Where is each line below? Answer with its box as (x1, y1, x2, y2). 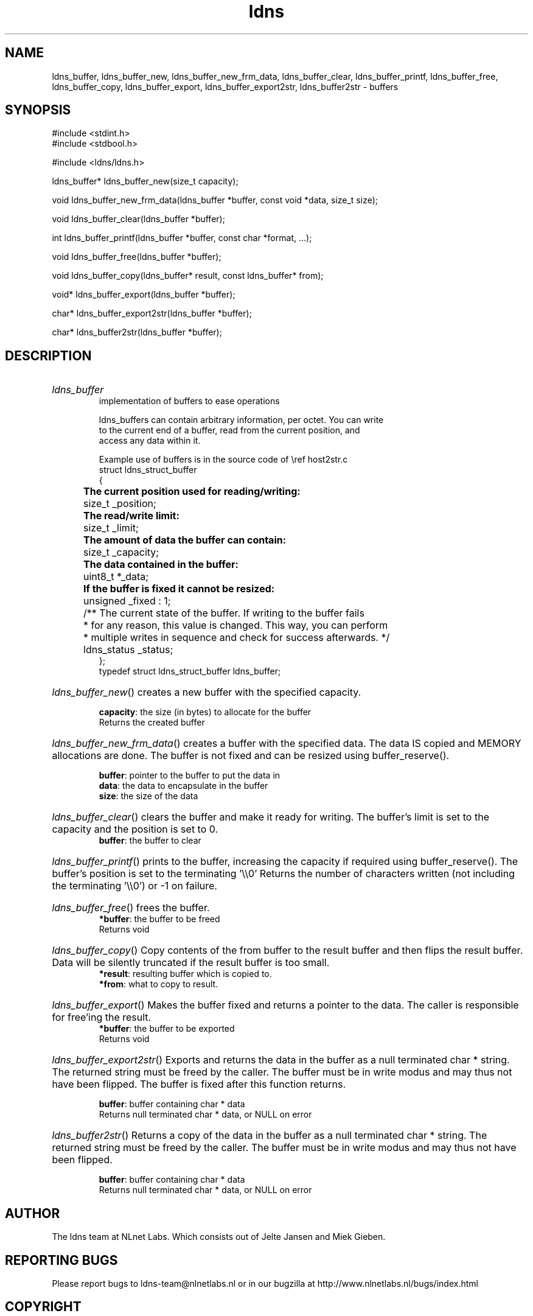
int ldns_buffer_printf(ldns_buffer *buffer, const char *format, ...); (52, 233, 312, 243)
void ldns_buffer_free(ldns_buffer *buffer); (52, 251, 221, 262)
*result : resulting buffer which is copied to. (99, 968, 272, 979)
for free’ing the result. (52, 1011, 152, 1024)
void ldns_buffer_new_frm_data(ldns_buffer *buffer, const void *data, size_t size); (52, 195, 378, 206)
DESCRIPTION (5, 348, 92, 363)
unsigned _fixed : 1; (83, 595, 171, 607)
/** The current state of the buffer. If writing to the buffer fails (83, 607, 364, 620)
